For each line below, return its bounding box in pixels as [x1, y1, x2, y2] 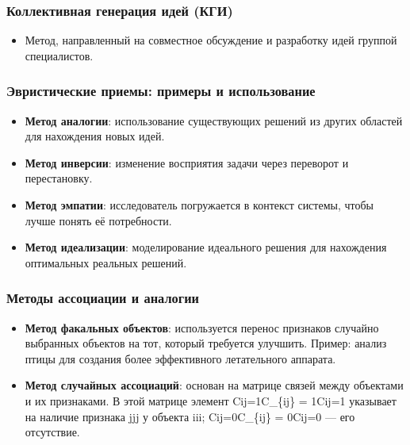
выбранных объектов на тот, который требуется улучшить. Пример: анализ [25, 335, 387, 351]
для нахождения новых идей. [25, 128, 165, 144]
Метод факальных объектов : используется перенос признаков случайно [25, 319, 379, 336]
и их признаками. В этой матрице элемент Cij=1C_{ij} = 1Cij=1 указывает [25, 392, 397, 409]
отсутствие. [25, 424, 80, 440]
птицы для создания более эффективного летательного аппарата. [25, 350, 336, 366]
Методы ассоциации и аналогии [6, 288, 200, 308]
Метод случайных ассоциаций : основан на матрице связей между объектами [25, 377, 404, 393]
